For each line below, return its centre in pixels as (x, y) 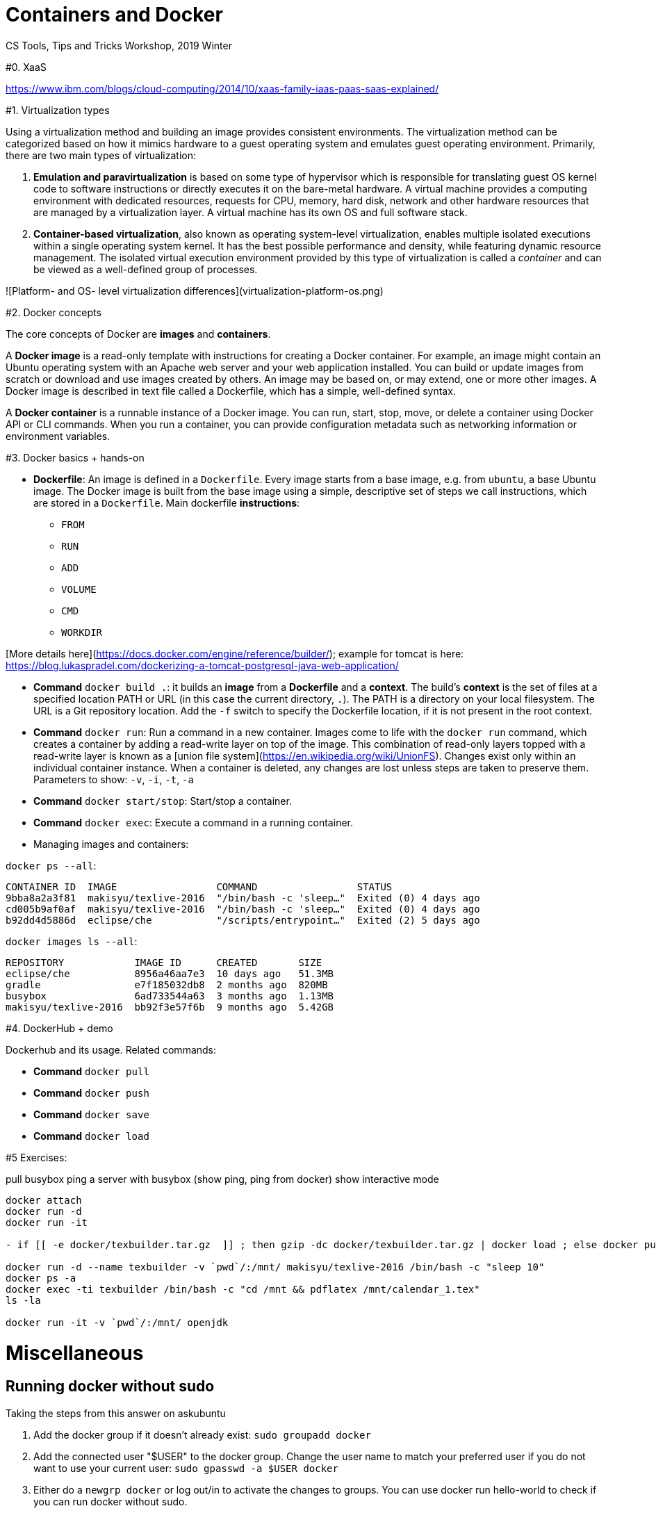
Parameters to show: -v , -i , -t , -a (114, 779)
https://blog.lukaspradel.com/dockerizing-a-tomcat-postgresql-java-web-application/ (202, 665)
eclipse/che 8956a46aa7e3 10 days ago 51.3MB (170, 973)
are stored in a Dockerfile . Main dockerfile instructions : (167, 502)
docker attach (44, 1200)
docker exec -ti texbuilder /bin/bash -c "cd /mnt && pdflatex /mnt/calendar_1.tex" (243, 1289)
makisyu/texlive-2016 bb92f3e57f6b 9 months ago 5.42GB (170, 1007)
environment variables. (58, 436)
